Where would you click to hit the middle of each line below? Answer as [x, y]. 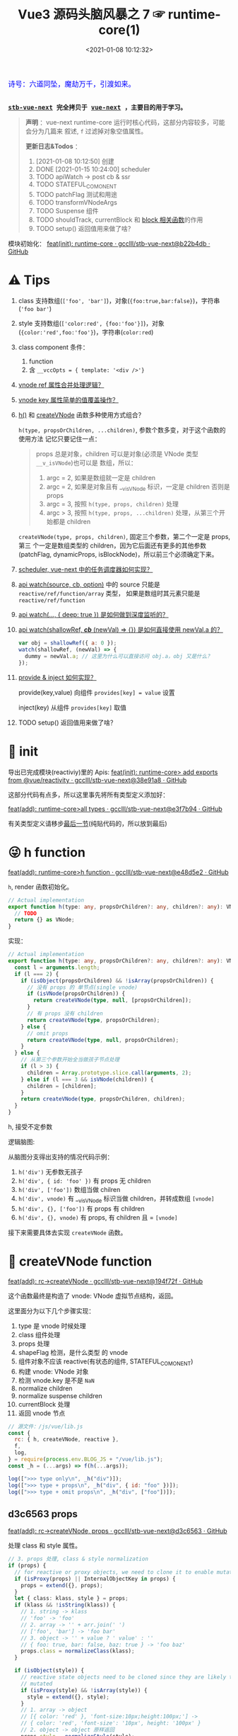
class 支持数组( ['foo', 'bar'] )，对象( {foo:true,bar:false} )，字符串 [119, 300]
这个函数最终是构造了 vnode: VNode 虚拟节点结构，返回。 [93, 1295]
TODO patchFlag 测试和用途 [76, 194]
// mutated [37, 1684]
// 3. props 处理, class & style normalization [78, 1559]
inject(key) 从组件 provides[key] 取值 [72, 707]
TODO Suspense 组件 [67, 210]
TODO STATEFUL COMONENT [76, 185]
